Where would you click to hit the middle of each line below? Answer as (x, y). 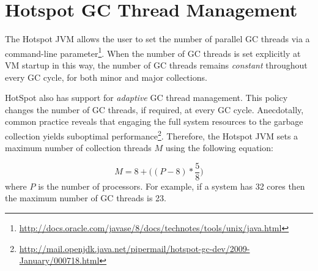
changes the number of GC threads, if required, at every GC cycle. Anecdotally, (154, 109)
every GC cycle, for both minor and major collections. (106, 77)
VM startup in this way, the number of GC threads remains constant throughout (156, 65)
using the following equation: (219, 148)
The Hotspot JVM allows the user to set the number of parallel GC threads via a (157, 39)
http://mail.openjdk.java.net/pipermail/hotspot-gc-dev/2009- (135, 248)
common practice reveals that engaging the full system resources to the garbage (154, 121)
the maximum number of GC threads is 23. (86, 198)
